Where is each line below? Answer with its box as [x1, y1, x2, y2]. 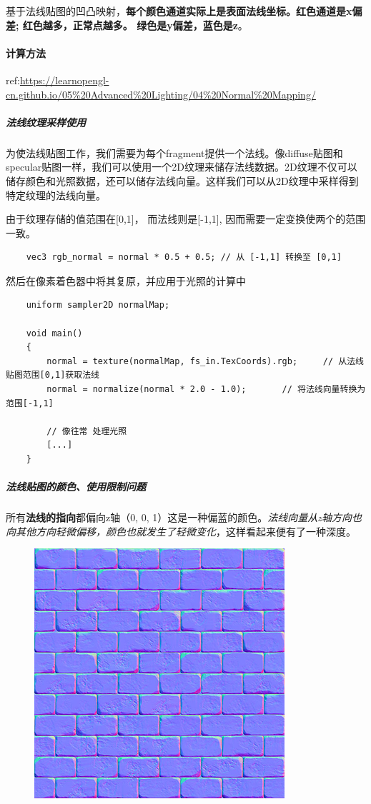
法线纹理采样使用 [6, 114, 86, 129]
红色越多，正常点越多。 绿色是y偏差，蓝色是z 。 [22, 17, 248, 32]
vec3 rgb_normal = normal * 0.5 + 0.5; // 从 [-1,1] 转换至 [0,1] [26, 252, 342, 263]
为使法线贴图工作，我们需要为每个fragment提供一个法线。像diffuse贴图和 [6, 145, 343, 160]
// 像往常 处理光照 [46, 426, 127, 436]
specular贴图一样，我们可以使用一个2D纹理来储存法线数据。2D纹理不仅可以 [6, 159, 357, 174]
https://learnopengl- [19, 72, 109, 87]
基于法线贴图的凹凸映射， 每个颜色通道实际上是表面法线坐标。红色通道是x [6, 4, 352, 18]
